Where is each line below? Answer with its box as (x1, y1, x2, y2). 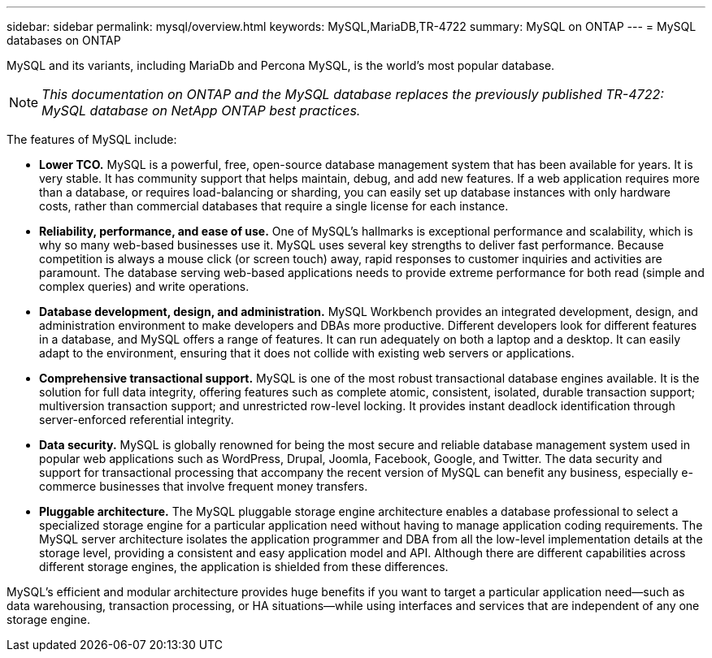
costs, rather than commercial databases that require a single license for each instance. (39, 199, 509, 213)
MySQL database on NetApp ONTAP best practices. (41, 102, 361, 119)
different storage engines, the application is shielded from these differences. (39, 560, 449, 574)
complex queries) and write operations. (39, 279, 250, 293)
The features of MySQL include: (7, 132, 177, 146)
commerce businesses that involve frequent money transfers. (39, 479, 368, 493)
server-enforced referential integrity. (39, 413, 234, 426)
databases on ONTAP (7, 33, 121, 47)
